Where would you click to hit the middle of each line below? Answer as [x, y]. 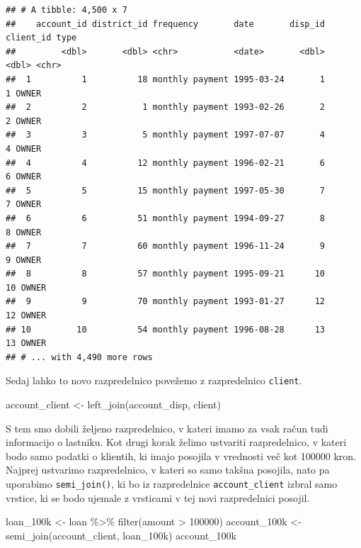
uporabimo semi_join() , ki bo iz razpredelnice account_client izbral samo [172, 484]
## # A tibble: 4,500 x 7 [67, 10]
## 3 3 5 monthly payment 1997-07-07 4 [166, 135]
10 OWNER [26, 287]
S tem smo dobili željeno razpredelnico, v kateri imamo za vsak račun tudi [167, 428]
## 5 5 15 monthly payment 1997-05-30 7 [166, 190]
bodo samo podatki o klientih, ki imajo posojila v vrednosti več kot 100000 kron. [181, 455]
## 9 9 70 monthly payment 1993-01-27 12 [166, 302]
